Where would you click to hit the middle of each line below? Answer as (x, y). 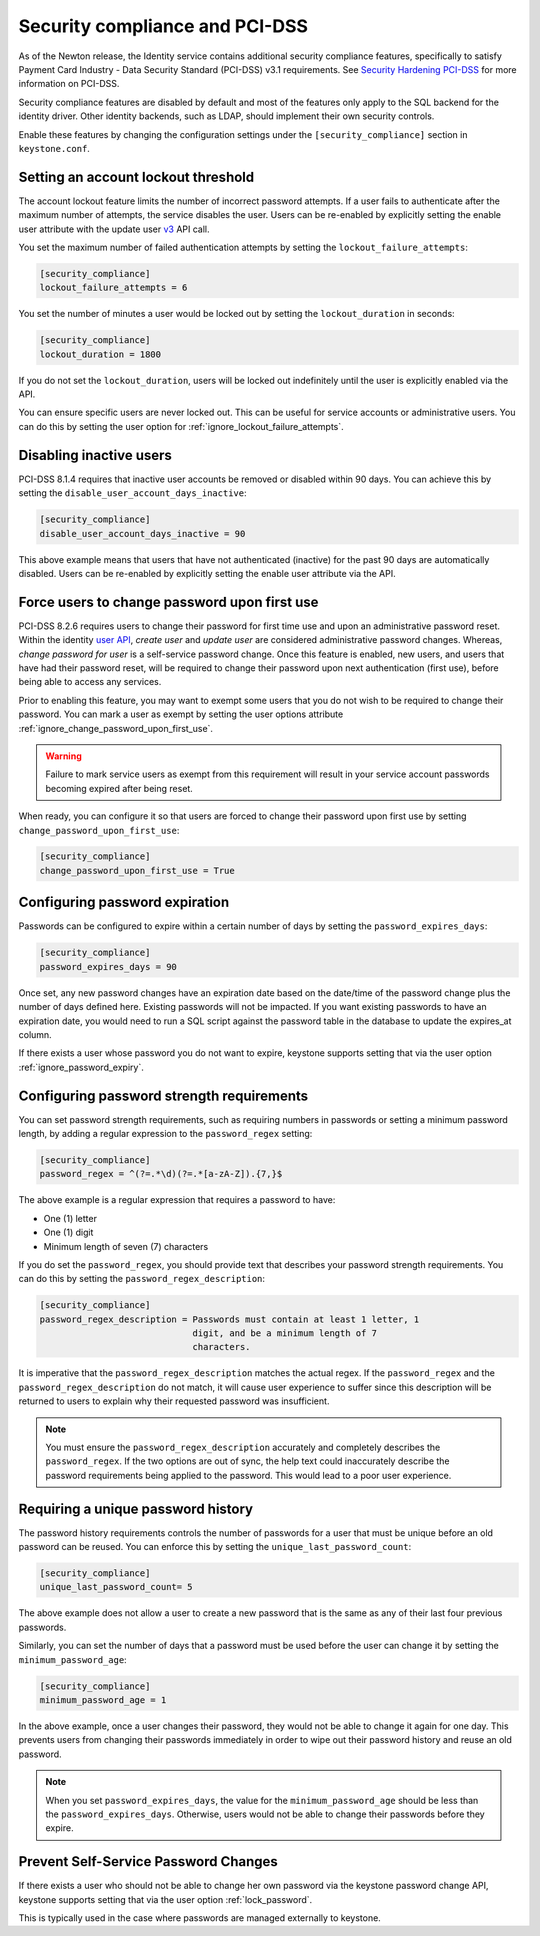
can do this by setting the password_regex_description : (141, 1279)
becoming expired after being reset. (119, 788)
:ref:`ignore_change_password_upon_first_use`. (116, 728)
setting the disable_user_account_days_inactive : (132, 493)
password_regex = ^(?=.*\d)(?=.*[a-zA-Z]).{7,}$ (161, 1174)
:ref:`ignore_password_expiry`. (81, 1067)
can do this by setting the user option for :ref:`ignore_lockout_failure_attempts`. (181, 426)
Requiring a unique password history (136, 1508)
